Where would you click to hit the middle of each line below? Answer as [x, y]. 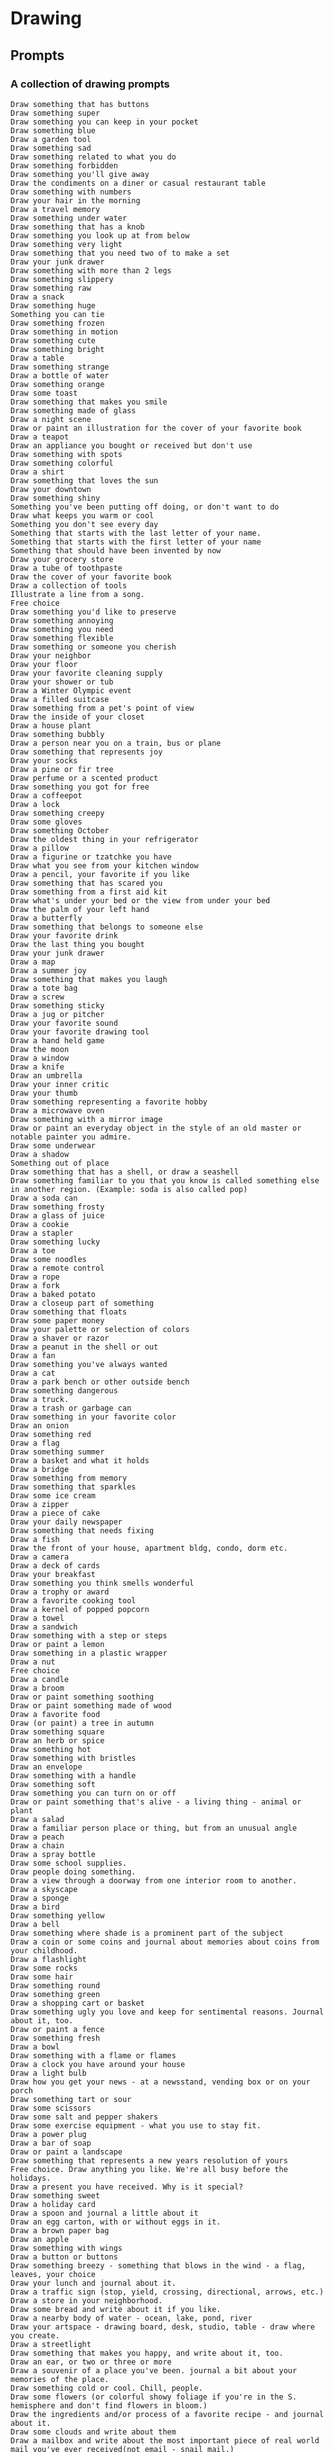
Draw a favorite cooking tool [73, 1600]
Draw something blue [53, 130]
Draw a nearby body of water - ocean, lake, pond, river [131, 2318]
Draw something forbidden [64, 165]
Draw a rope [35, 1277]
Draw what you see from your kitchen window [104, 865]
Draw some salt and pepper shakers [84, 2117]
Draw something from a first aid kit [89, 892]
